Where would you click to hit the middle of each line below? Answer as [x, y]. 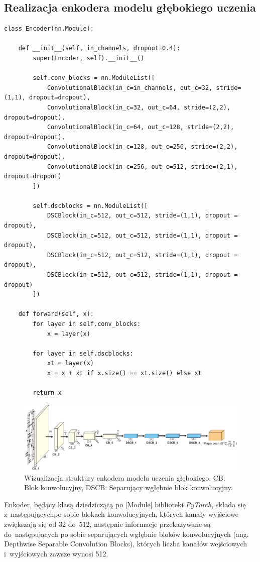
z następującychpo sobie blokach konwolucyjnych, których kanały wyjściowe [121, 514]
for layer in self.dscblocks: [83, 353]
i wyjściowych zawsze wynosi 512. [56, 553]
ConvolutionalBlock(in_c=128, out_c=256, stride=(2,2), [142, 147]
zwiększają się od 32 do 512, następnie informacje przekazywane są [107, 524]
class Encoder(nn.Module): [49, 29]
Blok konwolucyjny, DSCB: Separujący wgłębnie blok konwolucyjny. [128, 487]
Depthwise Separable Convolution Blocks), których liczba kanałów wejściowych [126, 544]
